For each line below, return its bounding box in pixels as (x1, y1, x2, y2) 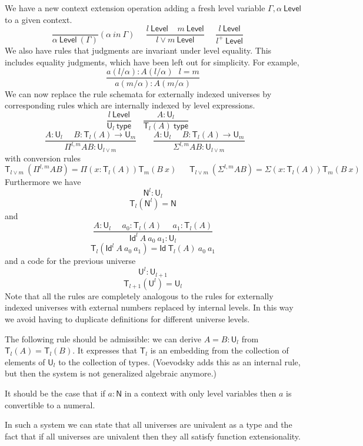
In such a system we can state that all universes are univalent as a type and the (5, 418, 292, 431)
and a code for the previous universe (5, 255, 136, 267)
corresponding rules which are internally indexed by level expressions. (5, 99, 255, 111)
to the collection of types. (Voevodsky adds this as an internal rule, (58, 355, 301, 368)
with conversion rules (5, 151, 81, 164)
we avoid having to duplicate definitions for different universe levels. (5, 312, 250, 325)
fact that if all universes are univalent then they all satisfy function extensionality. (5, 430, 301, 442)
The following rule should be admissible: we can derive (5, 332, 201, 345)
